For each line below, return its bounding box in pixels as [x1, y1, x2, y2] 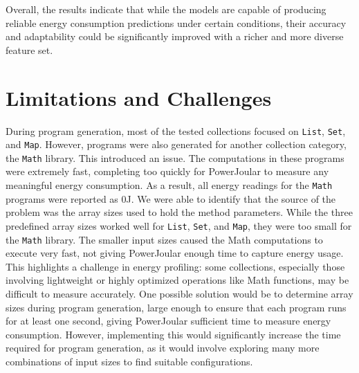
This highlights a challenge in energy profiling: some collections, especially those [6, 259, 345, 273]
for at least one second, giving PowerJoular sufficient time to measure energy [6, 313, 331, 328]
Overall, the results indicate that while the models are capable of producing [6, 2, 326, 16]
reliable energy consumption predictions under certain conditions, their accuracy [6, 15, 347, 30]
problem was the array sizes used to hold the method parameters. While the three [6, 205, 353, 219]
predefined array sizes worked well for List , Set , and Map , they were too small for [6, 218, 352, 233]
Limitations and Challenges [6, 83, 272, 111]
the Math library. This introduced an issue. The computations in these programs [6, 150, 344, 165]
